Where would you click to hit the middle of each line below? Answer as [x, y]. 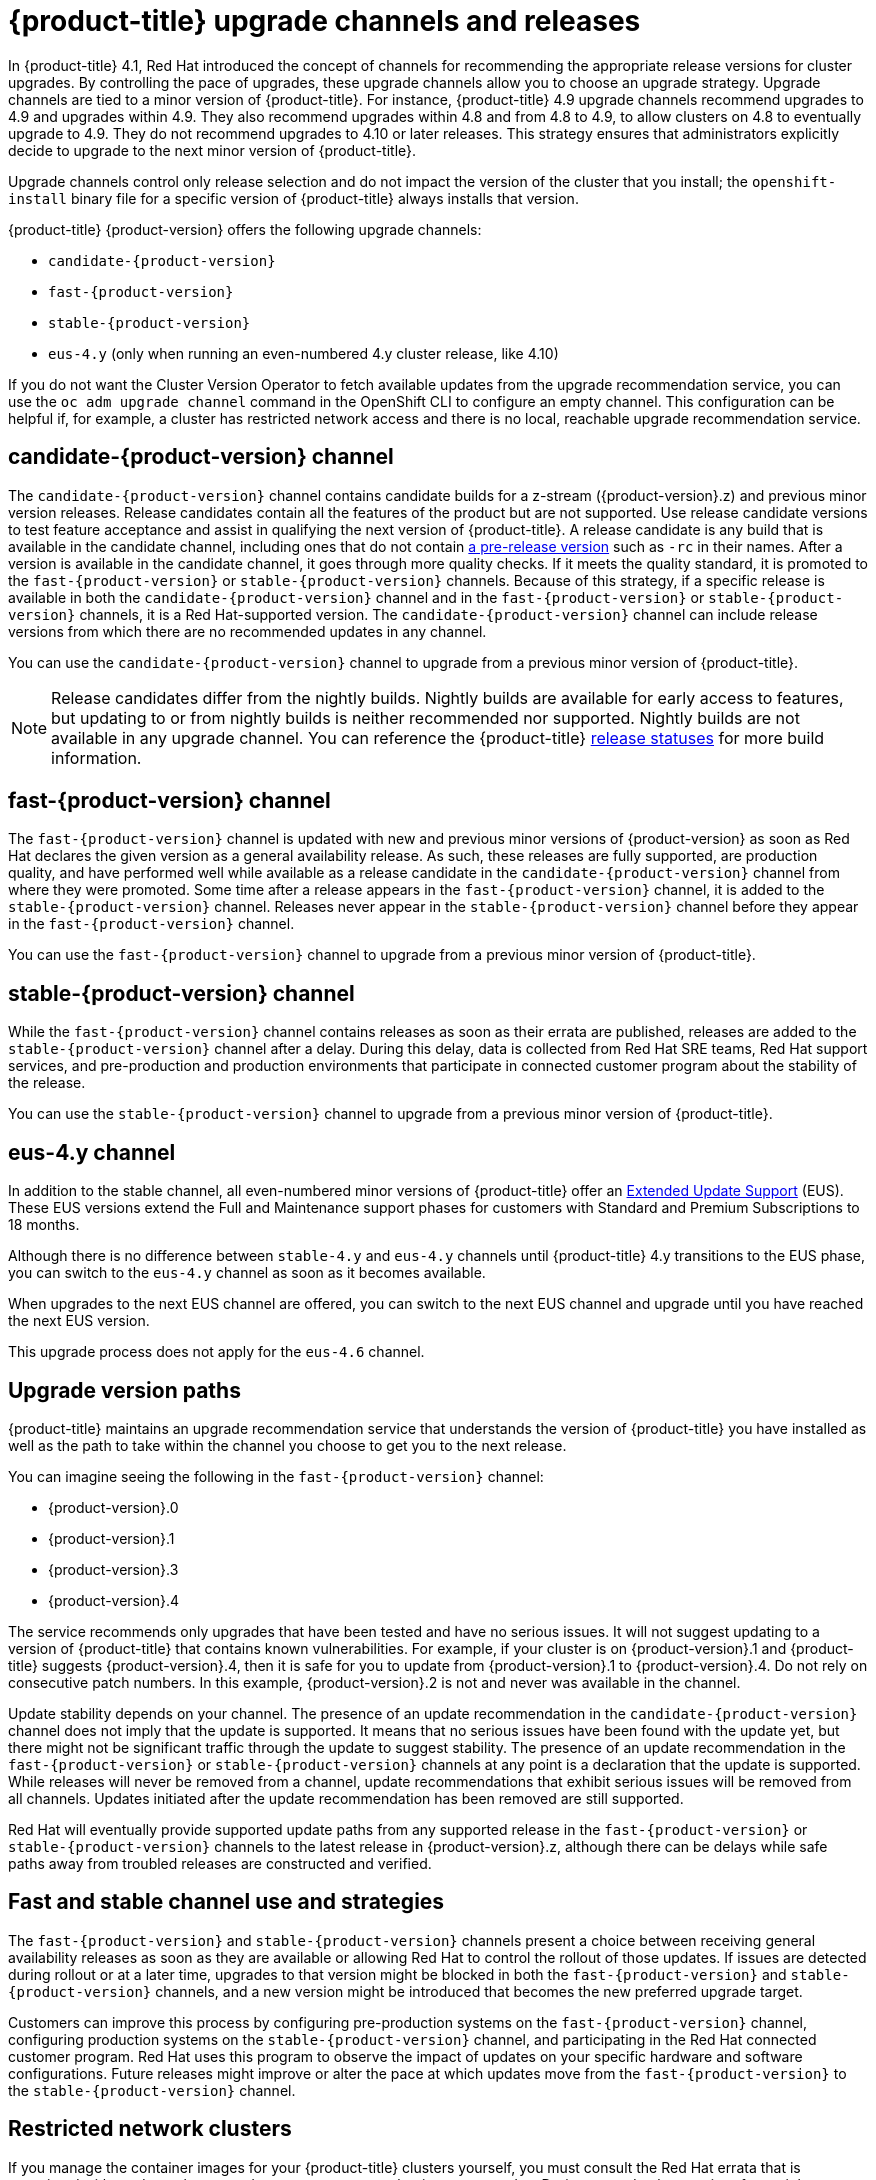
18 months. [44, 1225]
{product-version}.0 [113, 1507]
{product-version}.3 [113, 1569]
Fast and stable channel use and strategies [226, 1902]
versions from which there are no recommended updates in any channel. [247, 631]
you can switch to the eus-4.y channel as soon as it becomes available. [247, 1273]
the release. [47, 1083]
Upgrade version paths [124, 1390]
